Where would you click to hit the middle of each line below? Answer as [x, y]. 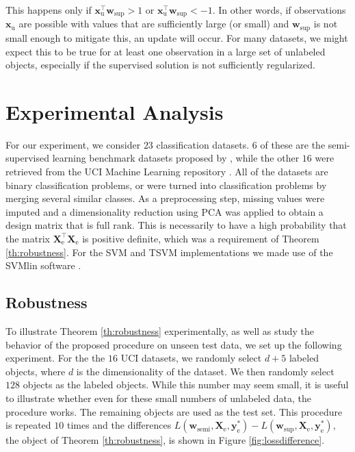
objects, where [36, 371]
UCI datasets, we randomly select [191, 358]
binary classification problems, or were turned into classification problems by [166, 185]
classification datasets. [203, 144]
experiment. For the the [55, 358]
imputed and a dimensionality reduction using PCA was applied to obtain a [165, 211]
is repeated [28, 425]
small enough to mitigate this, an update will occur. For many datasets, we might [177, 37]
